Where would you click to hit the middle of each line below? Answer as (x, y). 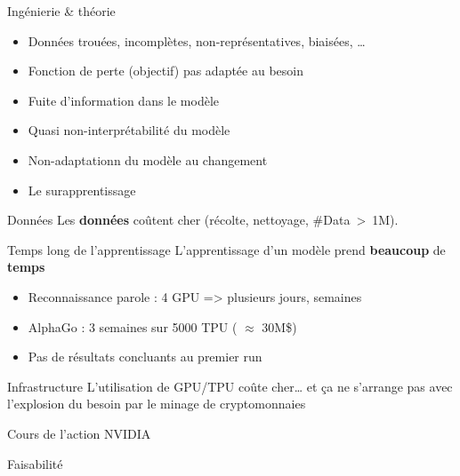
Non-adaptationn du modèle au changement (148, 159)
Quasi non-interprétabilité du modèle (129, 130)
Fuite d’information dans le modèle (124, 100)
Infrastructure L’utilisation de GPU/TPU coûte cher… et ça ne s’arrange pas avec (230, 386)
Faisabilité (35, 463)
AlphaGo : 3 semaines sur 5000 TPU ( (133, 326)
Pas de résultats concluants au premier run (145, 357)
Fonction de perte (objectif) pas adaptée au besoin (165, 71)
